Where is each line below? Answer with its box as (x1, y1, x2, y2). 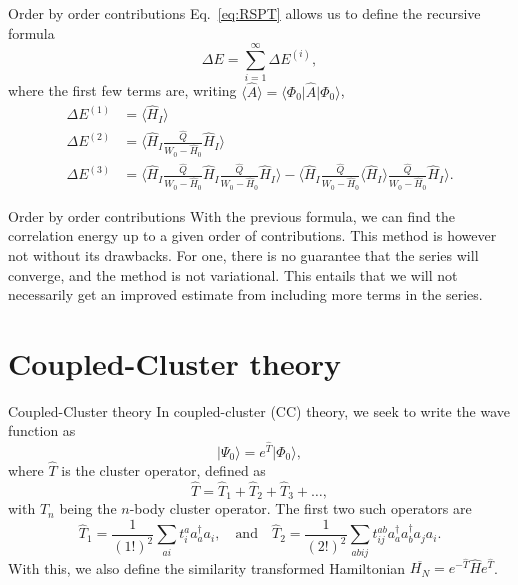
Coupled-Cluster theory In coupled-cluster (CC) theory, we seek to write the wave (8, 400, 511, 421)
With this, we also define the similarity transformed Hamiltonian (8, 557, 406, 578)
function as (8, 420, 76, 441)
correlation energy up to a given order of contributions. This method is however (8, 225, 497, 246)
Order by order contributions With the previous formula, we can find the (8, 205, 455, 226)
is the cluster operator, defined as (61, 459, 266, 480)
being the (59, 498, 117, 519)
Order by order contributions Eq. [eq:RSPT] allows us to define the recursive (8, 3, 481, 23)
